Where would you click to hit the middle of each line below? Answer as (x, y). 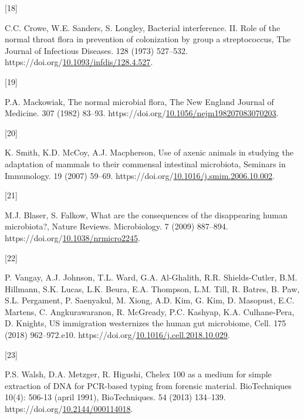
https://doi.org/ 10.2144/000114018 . (69, 409)
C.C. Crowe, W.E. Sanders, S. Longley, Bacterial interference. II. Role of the (143, 27)
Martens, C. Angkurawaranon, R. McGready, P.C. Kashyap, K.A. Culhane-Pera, (150, 311)
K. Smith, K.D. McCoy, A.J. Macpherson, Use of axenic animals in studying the (149, 152)
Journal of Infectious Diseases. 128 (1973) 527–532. (96, 50)
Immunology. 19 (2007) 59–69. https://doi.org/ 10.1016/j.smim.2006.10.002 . (140, 175)
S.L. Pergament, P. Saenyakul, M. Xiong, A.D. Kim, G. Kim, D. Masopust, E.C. (150, 300)
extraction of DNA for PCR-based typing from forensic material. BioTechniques (148, 385)
